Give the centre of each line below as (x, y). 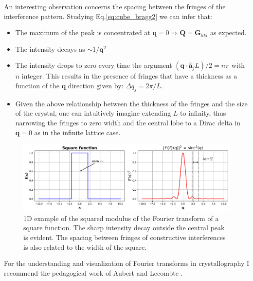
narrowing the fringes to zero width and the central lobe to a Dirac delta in (128, 122)
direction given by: (96, 85)
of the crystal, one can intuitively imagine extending (93, 113)
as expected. (228, 32)
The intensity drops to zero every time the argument (94, 65)
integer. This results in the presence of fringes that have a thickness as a (129, 76)
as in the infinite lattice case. (77, 132)
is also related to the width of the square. (85, 247)
